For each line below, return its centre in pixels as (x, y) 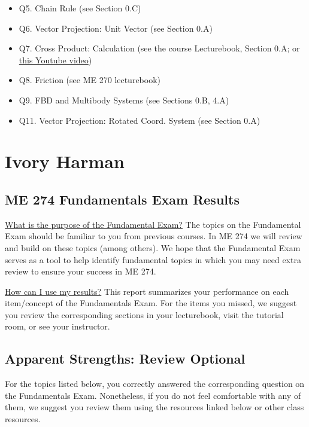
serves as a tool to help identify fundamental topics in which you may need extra (153, 259)
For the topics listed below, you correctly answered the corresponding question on (155, 384)
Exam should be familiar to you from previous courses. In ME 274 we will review (154, 236)
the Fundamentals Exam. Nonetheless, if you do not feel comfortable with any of (153, 395)
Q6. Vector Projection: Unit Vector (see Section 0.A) (116, 28)
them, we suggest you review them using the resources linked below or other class (154, 407)
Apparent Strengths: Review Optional (125, 359)
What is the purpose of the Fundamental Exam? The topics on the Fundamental (153, 224)
